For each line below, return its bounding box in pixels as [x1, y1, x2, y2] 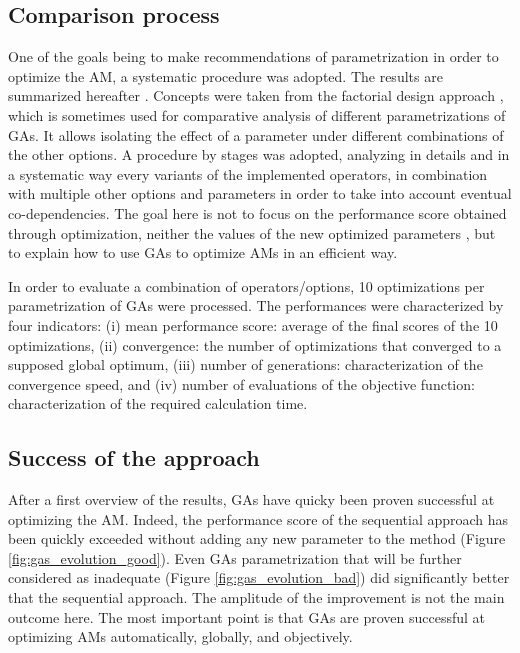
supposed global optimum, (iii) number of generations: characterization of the [8, 354, 483, 375]
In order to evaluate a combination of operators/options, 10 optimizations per [8, 275, 485, 296]
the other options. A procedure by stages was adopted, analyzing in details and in [8, 144, 510, 165]
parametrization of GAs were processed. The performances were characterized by [8, 295, 504, 316]
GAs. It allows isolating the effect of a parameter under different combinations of [8, 124, 504, 145]
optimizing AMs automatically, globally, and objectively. [8, 626, 353, 647]
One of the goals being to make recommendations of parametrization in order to [8, 46, 499, 67]
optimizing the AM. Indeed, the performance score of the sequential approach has [8, 508, 509, 529]
